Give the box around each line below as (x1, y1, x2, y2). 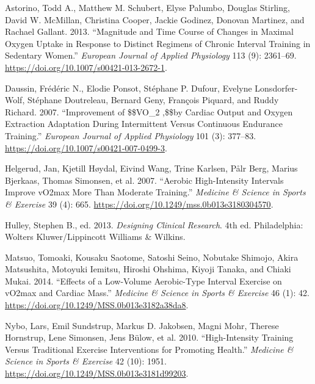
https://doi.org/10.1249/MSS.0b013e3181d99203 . (5, 367, 189, 380)
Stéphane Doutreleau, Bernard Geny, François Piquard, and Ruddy (27, 93, 279, 106)
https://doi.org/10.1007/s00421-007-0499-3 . (5, 141, 167, 154)
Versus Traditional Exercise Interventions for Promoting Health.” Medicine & (5, 342, 294, 355)
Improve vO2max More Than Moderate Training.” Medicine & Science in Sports (5, 186, 306, 198)
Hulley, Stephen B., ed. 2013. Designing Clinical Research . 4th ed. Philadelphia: (5, 218, 303, 231)
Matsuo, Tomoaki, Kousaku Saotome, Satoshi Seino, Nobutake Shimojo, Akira (5, 250, 299, 263)
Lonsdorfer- (255, 81, 298, 94)
